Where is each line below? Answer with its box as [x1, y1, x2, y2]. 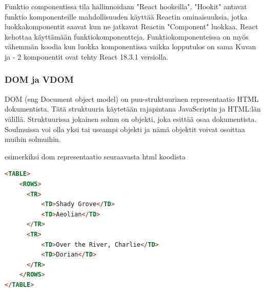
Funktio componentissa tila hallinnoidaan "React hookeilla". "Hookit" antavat [5, 1, 247, 11]
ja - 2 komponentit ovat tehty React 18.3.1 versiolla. [5, 51, 169, 62]
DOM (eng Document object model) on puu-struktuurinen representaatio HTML [5, 93, 259, 104]
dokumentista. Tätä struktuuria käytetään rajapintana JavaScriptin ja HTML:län [5, 103, 261, 114]
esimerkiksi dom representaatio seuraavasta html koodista [5, 151, 186, 161]
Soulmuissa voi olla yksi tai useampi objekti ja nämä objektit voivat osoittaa [5, 123, 246, 134]
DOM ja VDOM [5, 73, 74, 86]
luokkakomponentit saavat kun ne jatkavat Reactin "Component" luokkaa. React [5, 21, 258, 32]
